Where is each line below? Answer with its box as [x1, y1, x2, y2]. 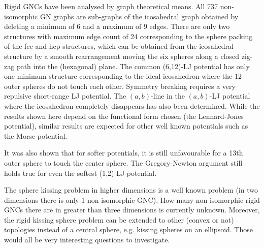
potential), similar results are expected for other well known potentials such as [4, 120, 248, 131]
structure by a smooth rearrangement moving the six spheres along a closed [4, 50, 240, 61]
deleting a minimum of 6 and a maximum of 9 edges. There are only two [4, 21, 230, 32]
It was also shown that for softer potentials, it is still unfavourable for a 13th [4, 147, 243, 158]
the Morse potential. [4, 130, 68, 141]
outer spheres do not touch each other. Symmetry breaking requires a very [4, 80, 236, 91]
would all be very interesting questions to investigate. [4, 234, 170, 245]
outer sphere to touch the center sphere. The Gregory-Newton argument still [4, 157, 243, 168]
